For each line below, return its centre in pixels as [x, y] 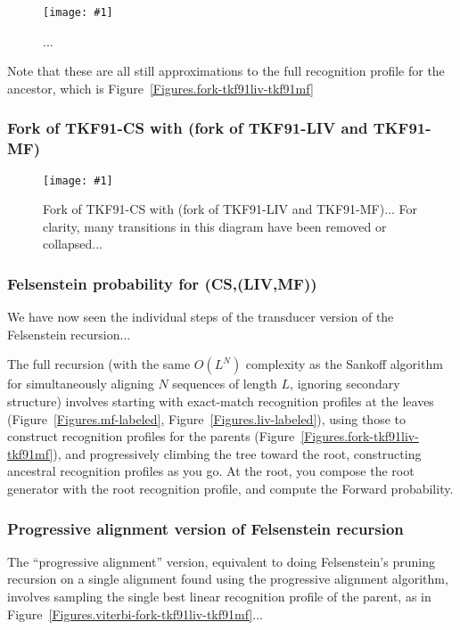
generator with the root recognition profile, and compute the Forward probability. [230, 488]
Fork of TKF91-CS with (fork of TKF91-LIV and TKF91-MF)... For [230, 209]
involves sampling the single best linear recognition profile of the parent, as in [219, 596]
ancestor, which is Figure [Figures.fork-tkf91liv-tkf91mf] [160, 88]
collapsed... [73, 244]
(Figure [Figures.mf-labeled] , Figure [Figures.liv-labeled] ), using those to [206, 418]
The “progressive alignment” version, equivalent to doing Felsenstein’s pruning [221, 561]
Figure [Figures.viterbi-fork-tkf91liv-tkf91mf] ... [135, 614]
